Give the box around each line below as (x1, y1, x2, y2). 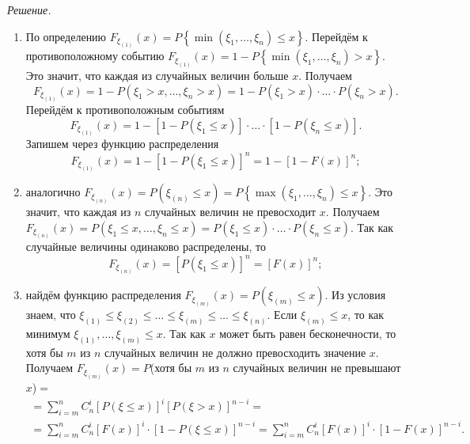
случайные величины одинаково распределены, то (25, 238, 266, 255)
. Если (267, 306, 298, 323)
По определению (25, 28, 107, 44)
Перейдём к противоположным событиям (25, 101, 225, 118)
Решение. (7, 2, 51, 17)
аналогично (25, 184, 81, 200)
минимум (25, 325, 70, 342)
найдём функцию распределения (25, 287, 181, 303)
